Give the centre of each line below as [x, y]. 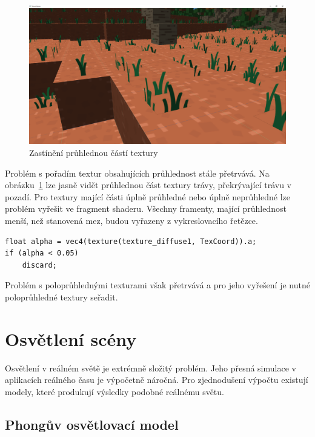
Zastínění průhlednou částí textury [94, 152]
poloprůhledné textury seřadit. [61, 296]
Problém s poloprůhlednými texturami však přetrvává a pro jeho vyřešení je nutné [157, 285]
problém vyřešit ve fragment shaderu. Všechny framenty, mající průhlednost [146, 208]
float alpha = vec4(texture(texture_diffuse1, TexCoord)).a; [131, 241]
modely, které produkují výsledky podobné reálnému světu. [114, 391]
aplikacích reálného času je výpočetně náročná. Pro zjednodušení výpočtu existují [157, 380]
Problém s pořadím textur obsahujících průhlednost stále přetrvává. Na [137, 173]
